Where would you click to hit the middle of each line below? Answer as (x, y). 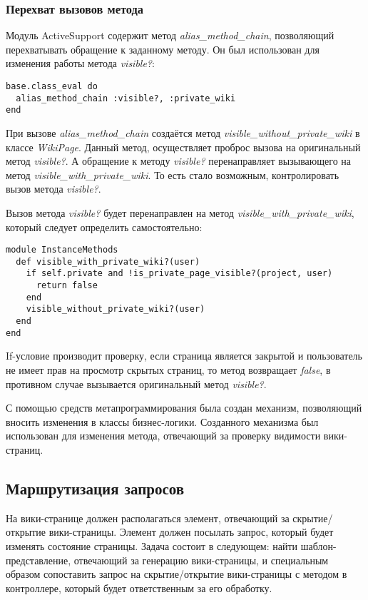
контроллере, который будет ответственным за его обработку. (139, 588)
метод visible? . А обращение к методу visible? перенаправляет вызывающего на (179, 161)
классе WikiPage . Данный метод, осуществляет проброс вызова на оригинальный (183, 147)
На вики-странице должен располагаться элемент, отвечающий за (148, 518)
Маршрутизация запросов (95, 488)
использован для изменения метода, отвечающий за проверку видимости (163, 436)
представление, (39, 560)
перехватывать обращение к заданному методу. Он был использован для (163, 49)
